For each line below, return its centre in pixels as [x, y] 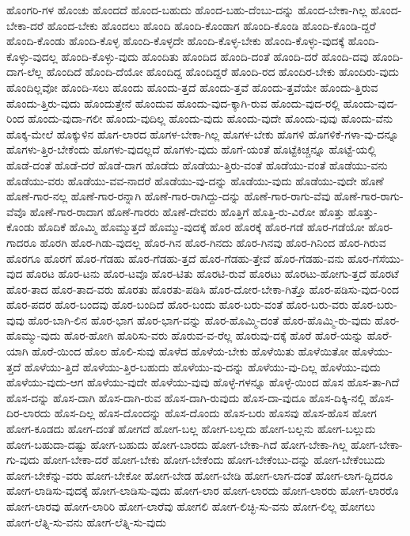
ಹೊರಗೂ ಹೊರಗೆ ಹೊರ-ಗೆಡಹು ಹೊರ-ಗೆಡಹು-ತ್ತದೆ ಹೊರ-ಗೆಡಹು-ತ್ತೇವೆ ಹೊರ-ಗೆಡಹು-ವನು [175, 258]
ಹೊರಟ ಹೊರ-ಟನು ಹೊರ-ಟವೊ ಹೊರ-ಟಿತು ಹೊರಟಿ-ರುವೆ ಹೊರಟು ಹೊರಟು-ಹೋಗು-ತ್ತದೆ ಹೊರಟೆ [213, 274]
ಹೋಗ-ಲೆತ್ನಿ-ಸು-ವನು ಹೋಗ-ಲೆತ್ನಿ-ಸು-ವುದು [87, 521]
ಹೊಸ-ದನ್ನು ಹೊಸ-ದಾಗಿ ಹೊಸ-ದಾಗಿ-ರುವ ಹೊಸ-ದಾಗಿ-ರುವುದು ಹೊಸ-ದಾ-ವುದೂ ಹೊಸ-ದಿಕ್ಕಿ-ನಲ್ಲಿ [186, 397]
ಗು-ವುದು [23, 460]
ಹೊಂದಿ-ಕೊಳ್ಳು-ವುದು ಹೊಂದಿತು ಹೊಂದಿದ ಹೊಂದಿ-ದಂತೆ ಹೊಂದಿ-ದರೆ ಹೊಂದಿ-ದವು [215, 56]
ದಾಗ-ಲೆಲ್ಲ [25, 72]
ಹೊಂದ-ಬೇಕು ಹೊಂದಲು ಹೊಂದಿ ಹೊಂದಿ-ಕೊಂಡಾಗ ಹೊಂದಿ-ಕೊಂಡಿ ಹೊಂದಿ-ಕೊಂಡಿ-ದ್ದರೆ [211, 25]
